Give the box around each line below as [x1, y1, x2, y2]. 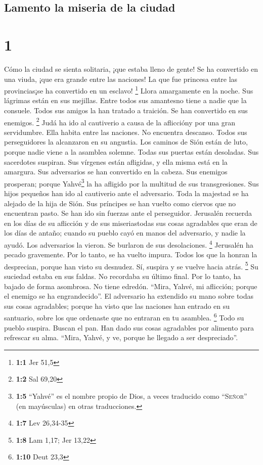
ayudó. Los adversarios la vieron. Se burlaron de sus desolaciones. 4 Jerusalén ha [4, 238, 253, 250]
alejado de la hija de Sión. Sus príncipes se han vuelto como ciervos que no [4, 198, 236, 208]
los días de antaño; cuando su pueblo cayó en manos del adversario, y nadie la [4, 227, 246, 238]
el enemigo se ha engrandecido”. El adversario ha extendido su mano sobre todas [4, 291, 254, 301]
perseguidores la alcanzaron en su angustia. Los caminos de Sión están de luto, [4, 136, 248, 147]
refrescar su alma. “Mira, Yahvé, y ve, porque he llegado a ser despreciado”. [4, 332, 238, 343]
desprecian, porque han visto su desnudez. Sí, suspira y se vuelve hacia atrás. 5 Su [4, 259, 258, 271]
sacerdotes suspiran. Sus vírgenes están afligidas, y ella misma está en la [4, 156, 228, 167]
